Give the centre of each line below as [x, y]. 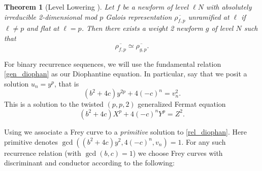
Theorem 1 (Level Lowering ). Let [59, 7]
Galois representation [139, 16]
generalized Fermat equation [182, 104]
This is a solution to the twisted [54, 104]
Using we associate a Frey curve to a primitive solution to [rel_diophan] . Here [125, 131]
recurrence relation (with [43, 153]
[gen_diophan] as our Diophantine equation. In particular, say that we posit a [126, 74]
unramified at [209, 16]
